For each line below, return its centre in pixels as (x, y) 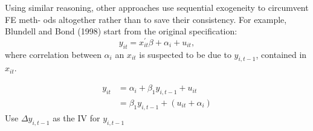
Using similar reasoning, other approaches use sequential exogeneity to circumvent (157, 7)
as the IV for (76, 117)
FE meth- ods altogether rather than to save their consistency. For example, (146, 19)
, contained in (281, 54)
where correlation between (53, 54)
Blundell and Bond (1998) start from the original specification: (121, 31)
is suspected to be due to (185, 54)
